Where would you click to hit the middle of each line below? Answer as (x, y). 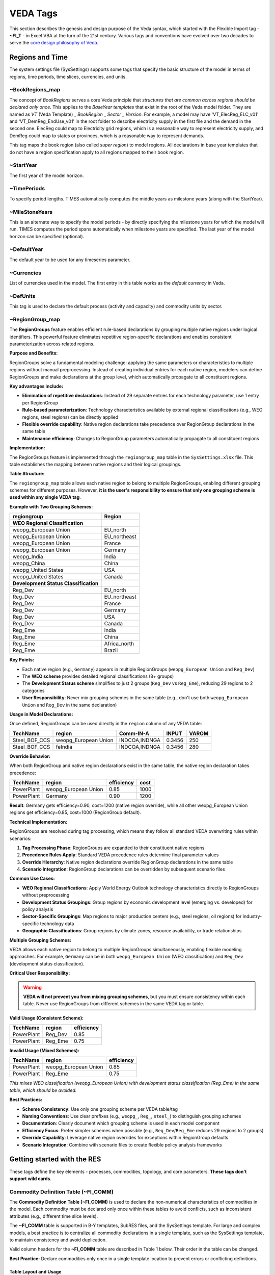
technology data (57, 924)
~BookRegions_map (35, 90)
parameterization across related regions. (52, 344)
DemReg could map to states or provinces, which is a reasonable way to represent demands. (107, 136)
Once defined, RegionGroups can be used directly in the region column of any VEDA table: (106, 724)
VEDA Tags (34, 13)
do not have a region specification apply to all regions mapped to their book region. (97, 152)
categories (33, 691)
